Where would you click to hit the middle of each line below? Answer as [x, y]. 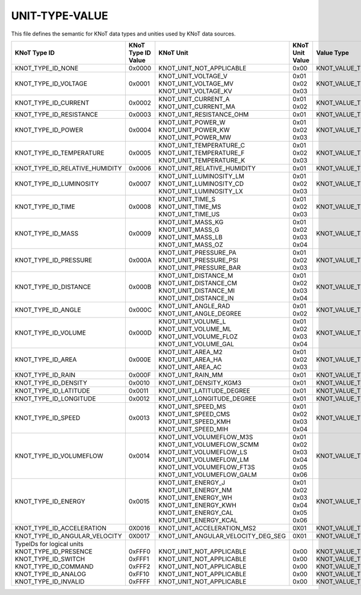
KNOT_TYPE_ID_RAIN [45, 375]
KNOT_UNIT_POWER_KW [194, 129]
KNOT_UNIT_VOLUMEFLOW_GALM [208, 475]
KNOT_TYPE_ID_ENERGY [50, 501]
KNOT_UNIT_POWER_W [192, 122]
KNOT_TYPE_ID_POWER [49, 129]
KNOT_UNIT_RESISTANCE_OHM [204, 114]
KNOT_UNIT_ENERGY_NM [195, 490]
